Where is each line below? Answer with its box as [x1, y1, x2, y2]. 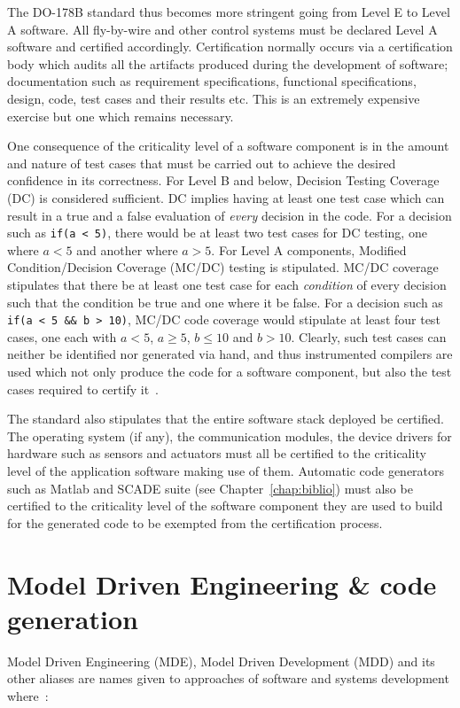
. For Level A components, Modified [211, 240, 407, 259]
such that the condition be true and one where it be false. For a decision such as [7, 292, 443, 311]
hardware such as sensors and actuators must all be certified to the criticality [7, 444, 426, 463]
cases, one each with [7, 327, 117, 346]
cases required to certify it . [7, 379, 159, 398]
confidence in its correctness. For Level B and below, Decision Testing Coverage [7, 171, 440, 190]
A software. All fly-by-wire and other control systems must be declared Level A [7, 19, 438, 38]
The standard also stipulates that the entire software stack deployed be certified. [7, 409, 444, 428]
